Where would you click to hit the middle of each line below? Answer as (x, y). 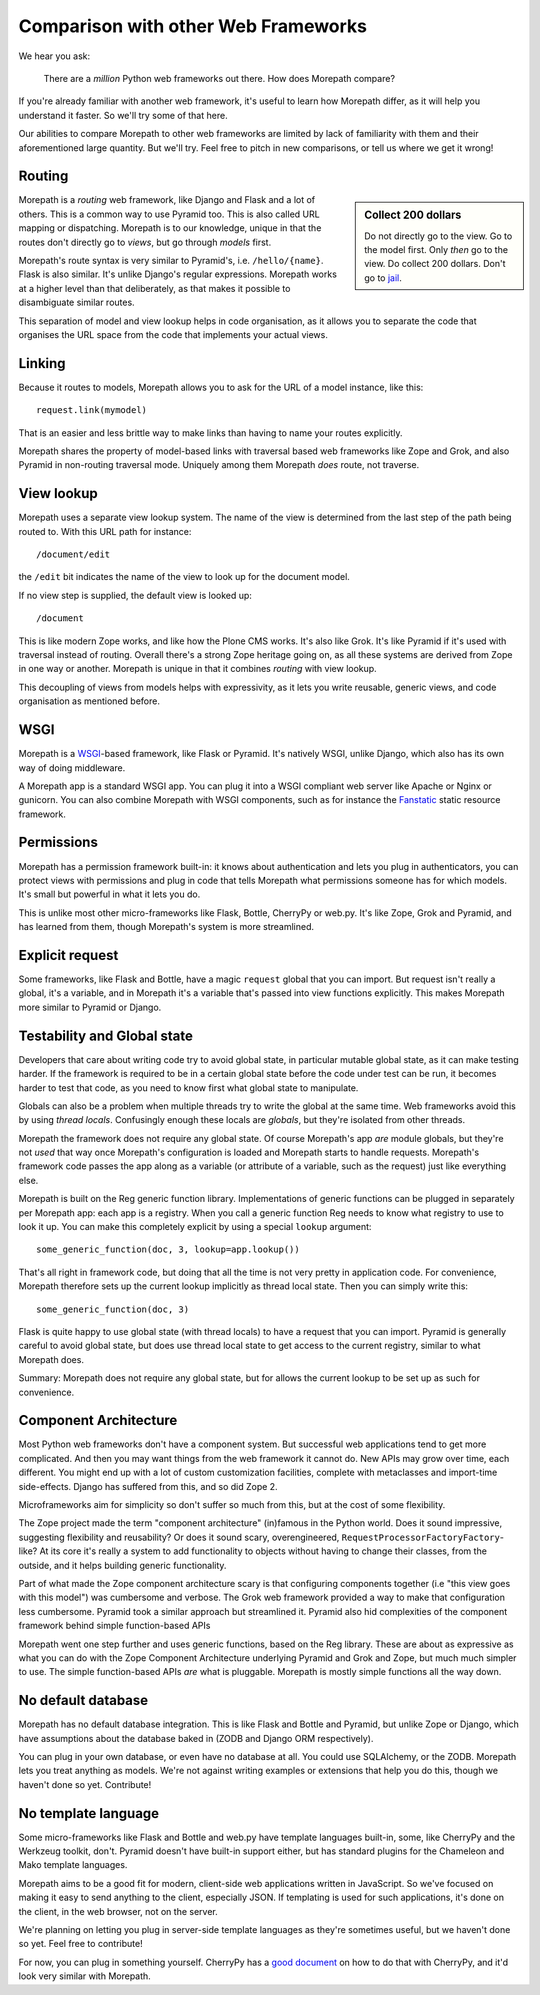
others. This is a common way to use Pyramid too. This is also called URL (169, 214)
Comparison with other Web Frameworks (193, 26)
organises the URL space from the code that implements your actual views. (173, 334)
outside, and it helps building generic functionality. (122, 1565)
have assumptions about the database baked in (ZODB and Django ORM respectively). (196, 1738)
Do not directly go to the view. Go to (438, 236)
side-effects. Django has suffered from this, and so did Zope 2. (148, 1486)
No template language (89, 1813)
